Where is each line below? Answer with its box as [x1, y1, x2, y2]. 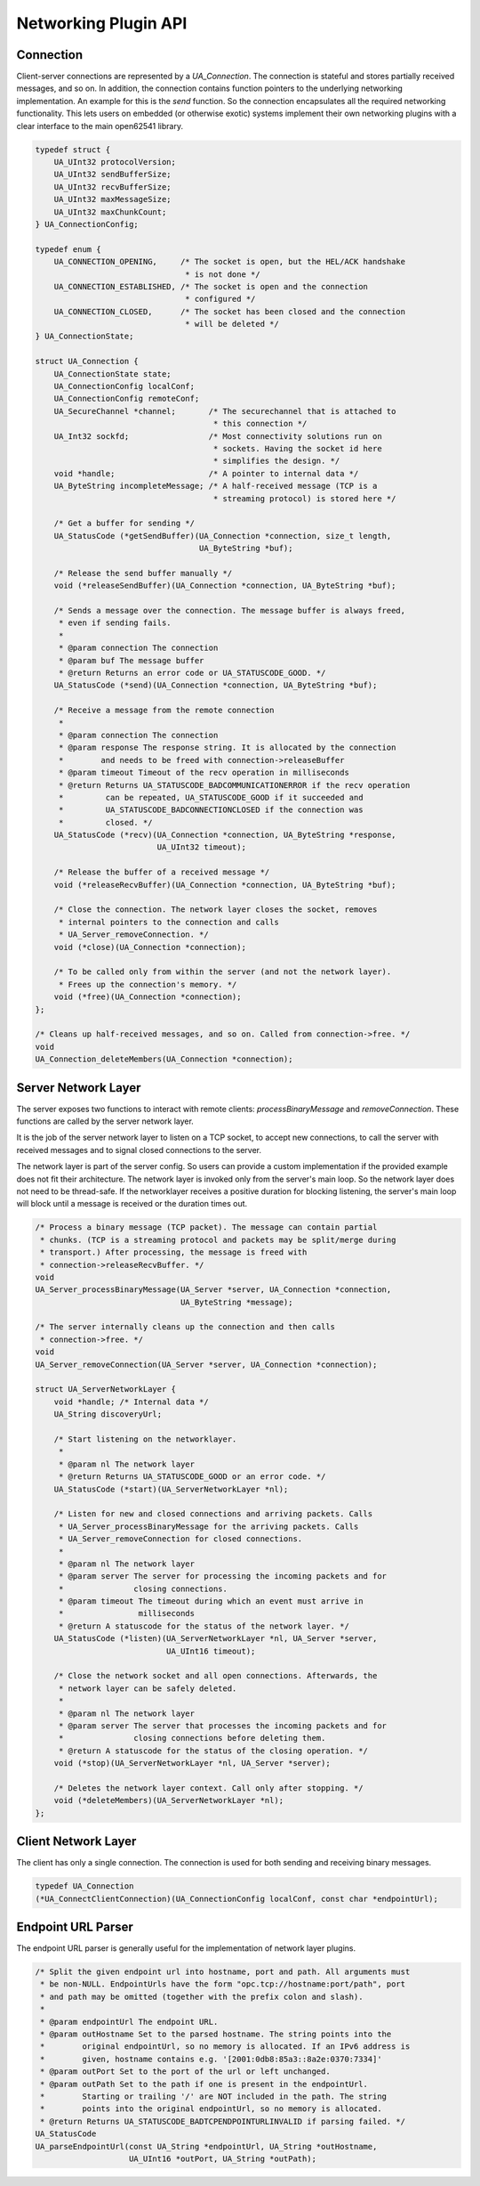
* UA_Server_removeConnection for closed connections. [58, 1534, 303, 1544]
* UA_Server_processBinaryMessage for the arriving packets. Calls [58, 1521, 359, 1532]
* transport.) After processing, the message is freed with [40, 1247, 308, 1257]
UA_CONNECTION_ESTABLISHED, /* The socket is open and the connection [53, 281, 369, 291]
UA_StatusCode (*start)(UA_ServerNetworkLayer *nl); [53, 1483, 289, 1494]
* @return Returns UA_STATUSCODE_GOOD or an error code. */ [58, 1472, 326, 1482]
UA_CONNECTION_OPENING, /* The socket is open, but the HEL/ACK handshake [53, 256, 406, 267]
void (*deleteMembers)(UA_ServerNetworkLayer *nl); [53, 1795, 284, 1806]
